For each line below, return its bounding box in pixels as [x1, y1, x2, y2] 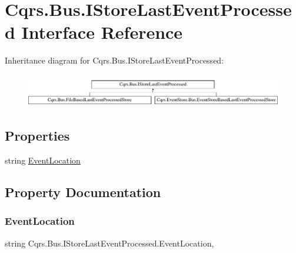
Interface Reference [21, 20, 183, 44]
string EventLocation [5, 154, 81, 166]
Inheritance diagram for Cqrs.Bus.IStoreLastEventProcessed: [5, 54, 224, 66]
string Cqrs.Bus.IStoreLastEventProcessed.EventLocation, [5, 237, 214, 249]
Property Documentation [5, 182, 161, 201]
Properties [5, 126, 70, 145]
